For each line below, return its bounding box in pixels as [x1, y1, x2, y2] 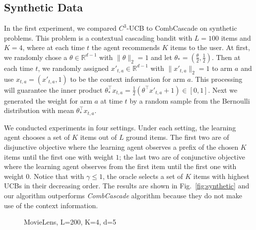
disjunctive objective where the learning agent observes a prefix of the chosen [4, 142, 239, 152]
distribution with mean [4, 105, 74, 115]
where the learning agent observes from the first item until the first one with [4, 161, 237, 172]
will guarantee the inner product [4, 84, 103, 95]
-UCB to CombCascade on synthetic [127, 23, 237, 33]
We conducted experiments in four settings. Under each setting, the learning [4, 122, 236, 132]
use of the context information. [4, 200, 98, 210]
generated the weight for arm [4, 95, 92, 106]
